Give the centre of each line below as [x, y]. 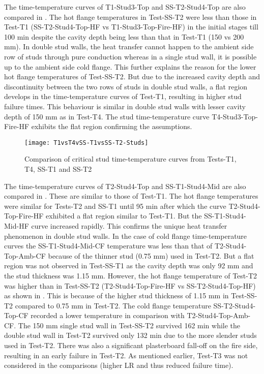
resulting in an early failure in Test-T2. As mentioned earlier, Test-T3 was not [126, 355]
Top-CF [16, 315]
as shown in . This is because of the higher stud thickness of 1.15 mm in [116, 295]
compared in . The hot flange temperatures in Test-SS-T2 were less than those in [130, 17]
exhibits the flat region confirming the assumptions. [112, 126]
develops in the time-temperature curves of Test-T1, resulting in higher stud [123, 96]
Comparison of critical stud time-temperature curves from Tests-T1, [130, 159]
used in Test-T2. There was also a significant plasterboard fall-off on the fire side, [131, 345]
